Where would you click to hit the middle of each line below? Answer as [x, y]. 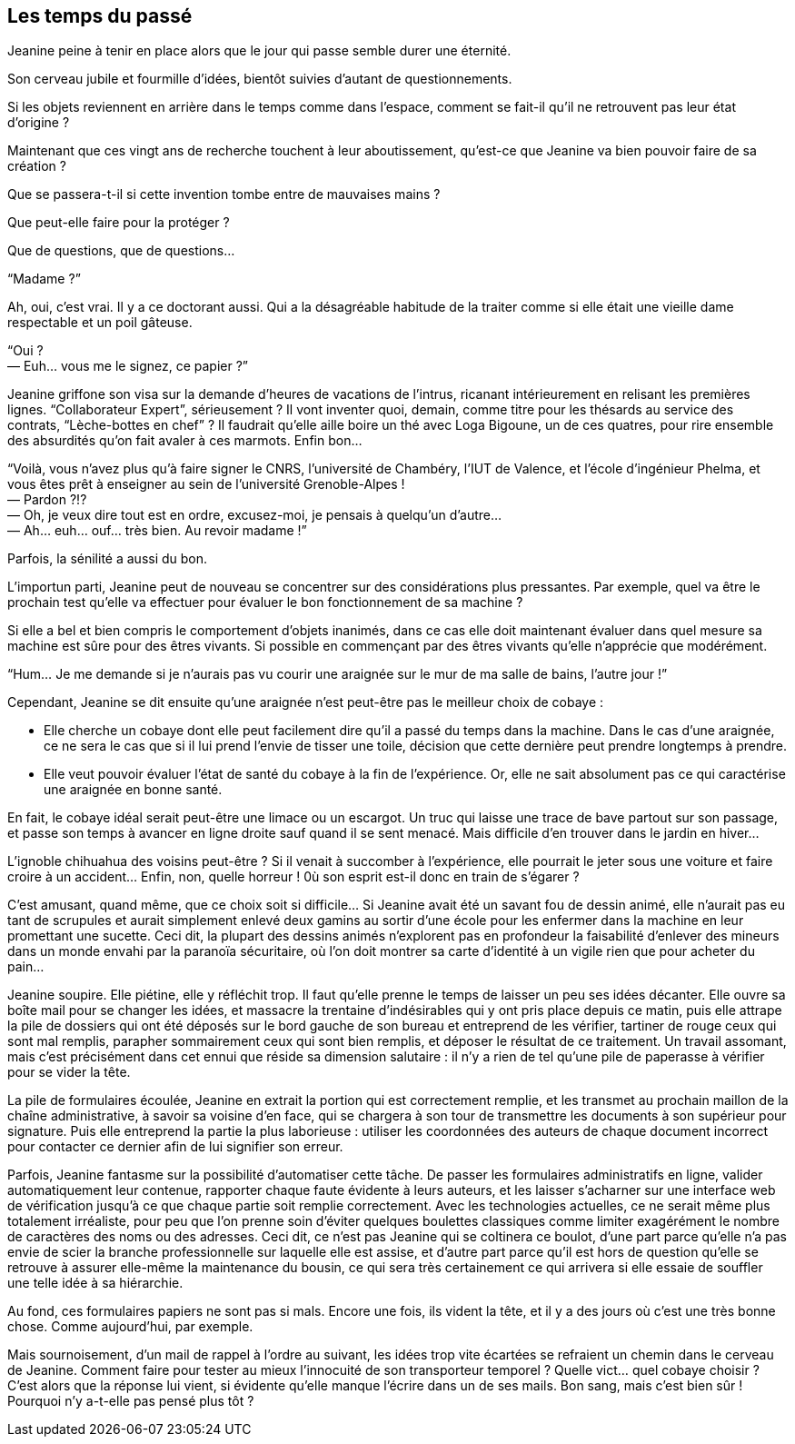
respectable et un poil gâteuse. [100, 323]
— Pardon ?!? [47, 500]
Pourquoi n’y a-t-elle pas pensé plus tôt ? [131, 1401]
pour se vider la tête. [69, 1072]
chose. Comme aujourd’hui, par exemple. [130, 1327]
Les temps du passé [100, 16]
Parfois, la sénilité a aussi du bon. [108, 559]
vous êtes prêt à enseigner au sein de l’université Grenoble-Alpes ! [206, 484]
